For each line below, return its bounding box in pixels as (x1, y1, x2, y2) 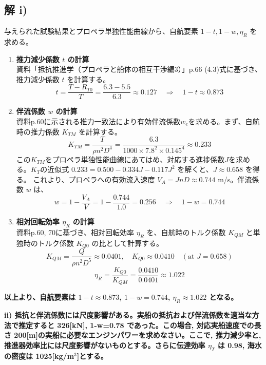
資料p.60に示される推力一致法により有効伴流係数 (16, 116, 181, 127)
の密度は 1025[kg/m (4, 350, 74, 361)
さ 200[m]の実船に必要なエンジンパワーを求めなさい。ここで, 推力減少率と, (4, 330, 261, 340)
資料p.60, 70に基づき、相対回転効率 (16, 226, 135, 237)
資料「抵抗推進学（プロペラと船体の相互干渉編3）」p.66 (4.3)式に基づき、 (16, 64, 262, 74)
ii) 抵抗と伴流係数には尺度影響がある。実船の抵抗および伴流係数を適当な (4, 310, 252, 320)
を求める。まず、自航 (188, 116, 260, 127)
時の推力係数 (16, 126, 60, 137)
